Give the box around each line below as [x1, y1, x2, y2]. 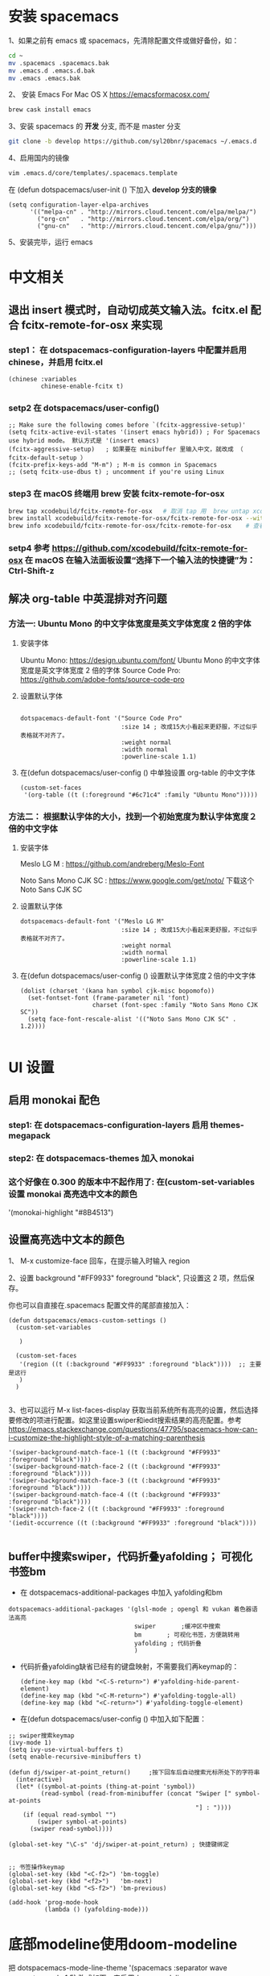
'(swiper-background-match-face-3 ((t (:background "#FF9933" [8, 1476, 221, 1484]
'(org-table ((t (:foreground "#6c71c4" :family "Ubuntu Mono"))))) [23, 791, 259, 799]
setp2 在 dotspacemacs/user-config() [8, 402, 160, 414]
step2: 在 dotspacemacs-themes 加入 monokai [8, 1153, 194, 1164]
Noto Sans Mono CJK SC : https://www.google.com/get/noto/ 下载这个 [19, 876, 255, 885]
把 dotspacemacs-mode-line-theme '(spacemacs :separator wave [8, 1963, 227, 1973]
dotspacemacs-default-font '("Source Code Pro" [19, 714, 182, 722]
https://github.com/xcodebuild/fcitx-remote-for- [51, 543, 248, 554]
